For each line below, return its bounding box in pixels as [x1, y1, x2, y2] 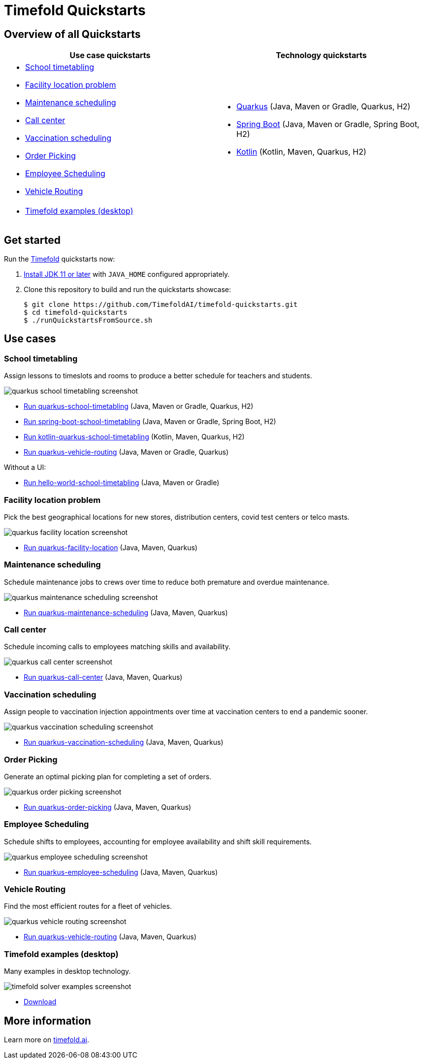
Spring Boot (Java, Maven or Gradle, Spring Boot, [236, 119, 420, 130]
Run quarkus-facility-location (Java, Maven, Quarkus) [24, 543, 197, 552]
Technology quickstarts [276, 50, 367, 61]
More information [4, 1014, 91, 1027]
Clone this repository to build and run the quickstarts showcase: [24, 285, 231, 294]
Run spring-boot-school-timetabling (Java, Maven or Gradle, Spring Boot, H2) [24, 417, 276, 426]
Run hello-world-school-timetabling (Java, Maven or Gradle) [24, 478, 220, 487]
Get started [4, 233, 61, 246]
